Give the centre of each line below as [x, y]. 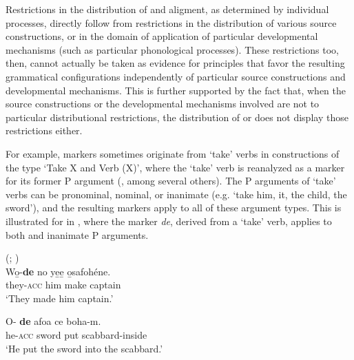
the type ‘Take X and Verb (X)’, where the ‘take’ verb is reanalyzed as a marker [175, 167]
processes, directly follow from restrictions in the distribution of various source [171, 22]
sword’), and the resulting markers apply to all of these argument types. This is [174, 208]
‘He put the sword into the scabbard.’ [84, 348]
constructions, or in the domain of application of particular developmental [162, 36]
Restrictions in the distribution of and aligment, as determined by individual [167, 9]
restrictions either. [44, 130]
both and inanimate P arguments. [77, 234]
